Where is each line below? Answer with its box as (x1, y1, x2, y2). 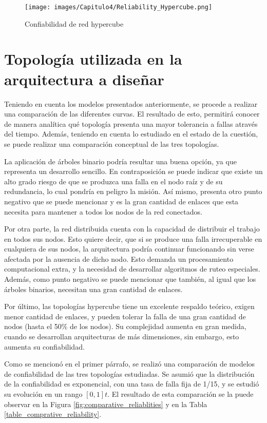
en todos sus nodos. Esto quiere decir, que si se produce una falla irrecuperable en (4, 233, 262, 244)
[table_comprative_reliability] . (4, 409, 102, 419)
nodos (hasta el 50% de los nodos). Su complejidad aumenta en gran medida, (4, 321, 246, 332)
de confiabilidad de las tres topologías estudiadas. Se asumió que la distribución (4, 368, 255, 379)
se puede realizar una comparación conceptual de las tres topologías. (4, 138, 219, 149)
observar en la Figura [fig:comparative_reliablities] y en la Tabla (4, 398, 207, 409)
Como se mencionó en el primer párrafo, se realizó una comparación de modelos (4, 358, 255, 369)
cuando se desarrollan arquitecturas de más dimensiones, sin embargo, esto (4, 331, 239, 342)
